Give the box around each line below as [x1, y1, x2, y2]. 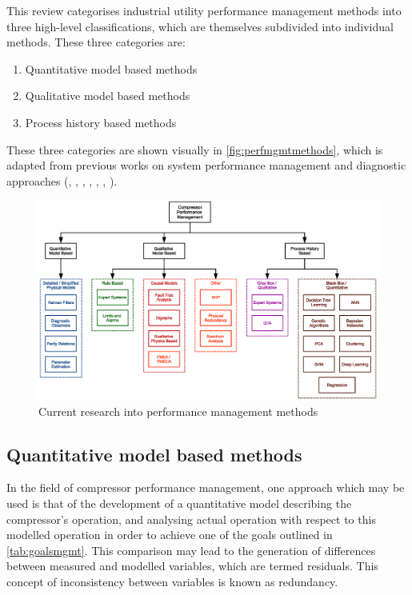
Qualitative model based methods [25, 87, 190, 104]
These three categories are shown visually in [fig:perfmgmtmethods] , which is [6, 141, 383, 158]
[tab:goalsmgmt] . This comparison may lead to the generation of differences [6, 541, 376, 558]
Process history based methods [25, 114, 177, 130]
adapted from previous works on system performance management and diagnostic [6, 157, 406, 174]
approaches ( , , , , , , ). [6, 172, 118, 189]
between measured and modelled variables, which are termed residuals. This [6, 557, 378, 574]
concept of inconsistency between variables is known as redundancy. [6, 573, 338, 589]
